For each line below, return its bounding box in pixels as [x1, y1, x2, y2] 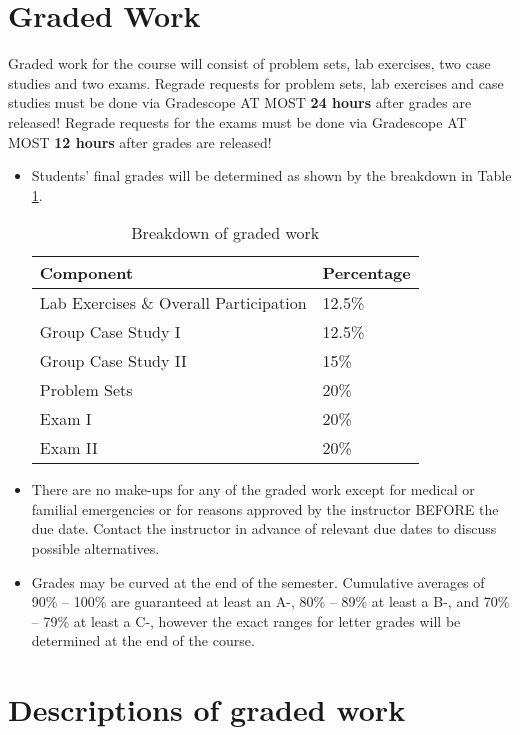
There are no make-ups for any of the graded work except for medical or [31, 479, 475, 500]
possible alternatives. [31, 538, 160, 559]
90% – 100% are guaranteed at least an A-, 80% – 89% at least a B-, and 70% [31, 591, 510, 612]
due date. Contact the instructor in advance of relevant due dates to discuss [31, 518, 497, 539]
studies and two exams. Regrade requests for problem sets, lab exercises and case [8, 72, 504, 93]
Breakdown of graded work [131, 221, 320, 245]
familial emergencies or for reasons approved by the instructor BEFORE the [31, 498, 499, 519]
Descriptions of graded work [8, 689, 406, 730]
